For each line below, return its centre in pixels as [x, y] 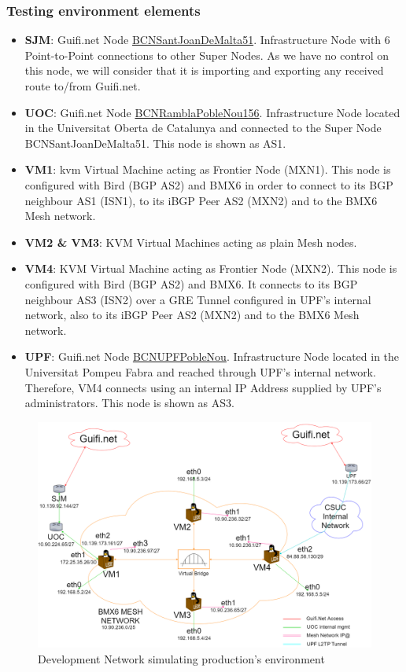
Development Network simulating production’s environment [181, 658]
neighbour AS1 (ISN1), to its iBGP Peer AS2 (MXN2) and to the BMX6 [201, 200]
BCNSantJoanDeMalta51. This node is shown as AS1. [155, 143]
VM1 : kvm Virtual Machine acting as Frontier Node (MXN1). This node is [208, 169]
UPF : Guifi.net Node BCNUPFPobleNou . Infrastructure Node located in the [212, 356]
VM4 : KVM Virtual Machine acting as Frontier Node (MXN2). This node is [211, 268]
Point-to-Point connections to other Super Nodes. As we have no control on [207, 55]
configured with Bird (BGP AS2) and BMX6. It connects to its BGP [191, 283]
